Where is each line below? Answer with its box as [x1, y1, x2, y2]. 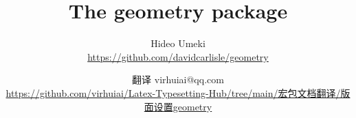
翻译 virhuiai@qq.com [132, 72, 224, 87]
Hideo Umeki [151, 36, 205, 50]
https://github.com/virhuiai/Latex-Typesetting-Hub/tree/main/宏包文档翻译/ [5, 85, 341, 100]
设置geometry [153, 99, 212, 113]
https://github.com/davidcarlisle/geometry [87, 49, 269, 63]
